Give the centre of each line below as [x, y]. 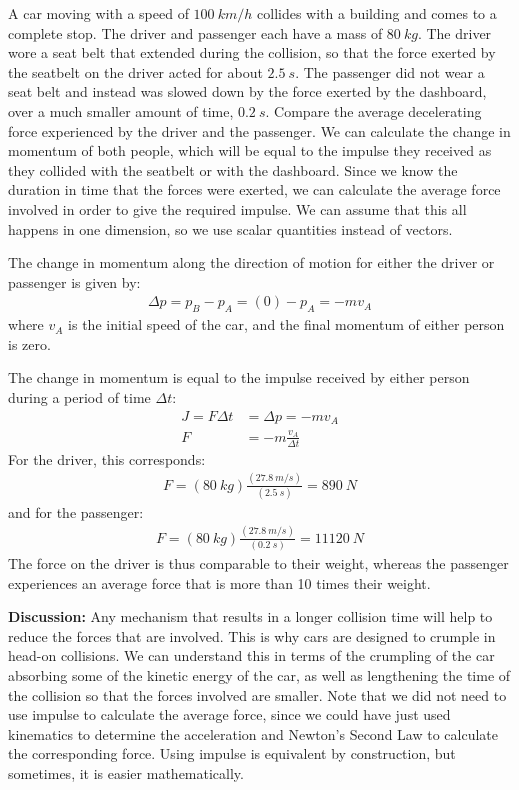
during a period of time [79, 396]
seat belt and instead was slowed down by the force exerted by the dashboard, [247, 91]
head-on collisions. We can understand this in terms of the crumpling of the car [251, 655]
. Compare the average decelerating [373, 110]
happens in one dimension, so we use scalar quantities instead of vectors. [230, 228]
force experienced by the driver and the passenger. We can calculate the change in [259, 130]
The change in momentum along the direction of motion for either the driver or [251, 262]
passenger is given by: [74, 281]
